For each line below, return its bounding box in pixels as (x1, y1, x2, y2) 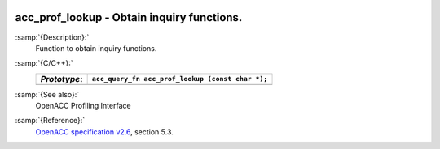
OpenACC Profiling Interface (35, 101, 131, 111)
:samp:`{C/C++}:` (15, 58, 73, 68)
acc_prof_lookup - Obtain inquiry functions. (15, 11, 243, 24)
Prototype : (40, 73, 83, 84)
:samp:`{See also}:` (15, 89, 80, 99)
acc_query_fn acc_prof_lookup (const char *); (91, 74, 268, 83)
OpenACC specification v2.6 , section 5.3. (35, 126, 174, 137)
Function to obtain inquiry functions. (35, 43, 157, 53)
